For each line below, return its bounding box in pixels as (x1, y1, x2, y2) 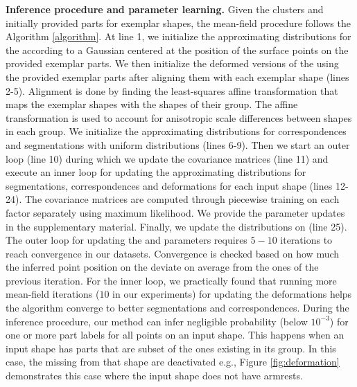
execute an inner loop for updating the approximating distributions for (6, 165, 306, 179)
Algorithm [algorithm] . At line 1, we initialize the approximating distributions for (6, 29, 351, 44)
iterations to (280, 233, 333, 247)
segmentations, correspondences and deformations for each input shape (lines (6, 178, 333, 192)
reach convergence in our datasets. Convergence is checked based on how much (6, 246, 340, 260)
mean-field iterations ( (6, 287, 100, 301)
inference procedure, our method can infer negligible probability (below (6, 314, 308, 328)
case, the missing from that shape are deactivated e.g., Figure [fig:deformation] (6, 354, 340, 369)
